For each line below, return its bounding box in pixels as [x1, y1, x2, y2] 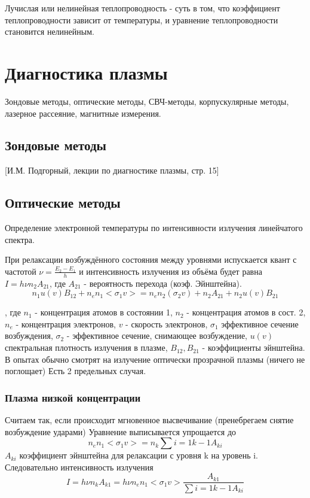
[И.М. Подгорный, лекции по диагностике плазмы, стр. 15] [5, 164, 219, 177]
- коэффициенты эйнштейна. [202, 341, 305, 354]
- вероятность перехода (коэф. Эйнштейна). [84, 277, 242, 289]
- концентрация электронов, [16, 317, 116, 330]
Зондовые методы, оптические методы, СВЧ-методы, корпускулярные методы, [5, 95, 289, 107]
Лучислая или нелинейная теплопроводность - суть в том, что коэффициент [5, 2, 280, 14]
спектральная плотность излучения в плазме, [5, 341, 168, 354]
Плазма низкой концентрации [5, 390, 141, 405]
